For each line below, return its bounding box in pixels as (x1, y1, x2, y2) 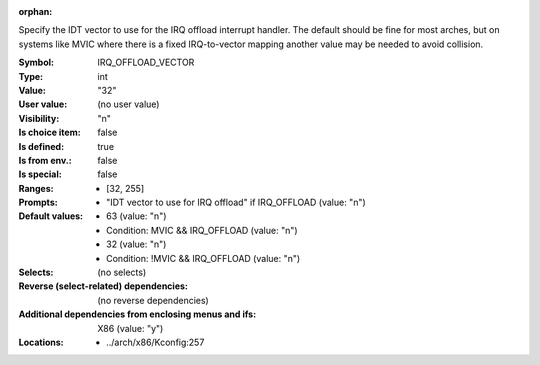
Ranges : (18, 182, 54, 194)
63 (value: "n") (106, 210, 167, 222)
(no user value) (97, 98, 160, 110)
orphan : (18, 6, 53, 17)
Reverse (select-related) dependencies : (18, 280, 189, 292)
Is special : (18, 168, 62, 180)
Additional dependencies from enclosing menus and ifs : (18, 308, 257, 320)
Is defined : (18, 140, 65, 152)
